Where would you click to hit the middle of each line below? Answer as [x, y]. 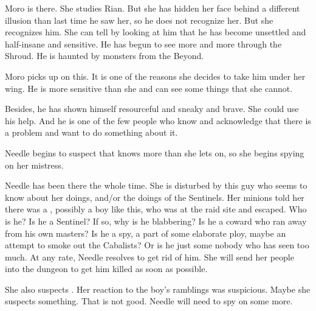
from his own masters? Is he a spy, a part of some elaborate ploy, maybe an [146, 233]
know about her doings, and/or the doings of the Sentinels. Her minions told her [155, 197]
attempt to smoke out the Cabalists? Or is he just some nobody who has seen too [157, 245]
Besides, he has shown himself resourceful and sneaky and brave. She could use [152, 109]
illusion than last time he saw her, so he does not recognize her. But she [139, 20]
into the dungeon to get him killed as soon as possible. [106, 269]
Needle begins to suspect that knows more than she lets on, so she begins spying [155, 152]
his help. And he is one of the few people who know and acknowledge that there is [158, 120]
